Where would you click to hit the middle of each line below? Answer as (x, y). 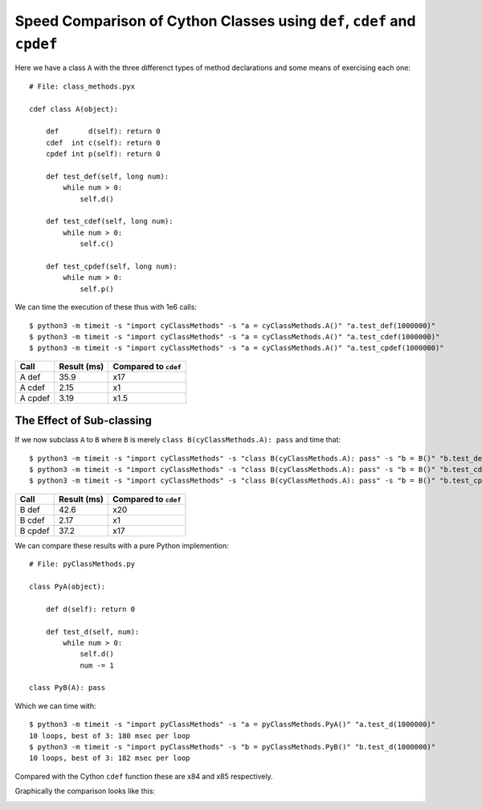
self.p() (97, 289)
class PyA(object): (67, 586)
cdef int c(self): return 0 (103, 142)
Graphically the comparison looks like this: (85, 791)
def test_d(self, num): (92, 632)
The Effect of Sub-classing (84, 421)
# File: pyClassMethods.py (82, 564)
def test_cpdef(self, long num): (112, 266)
